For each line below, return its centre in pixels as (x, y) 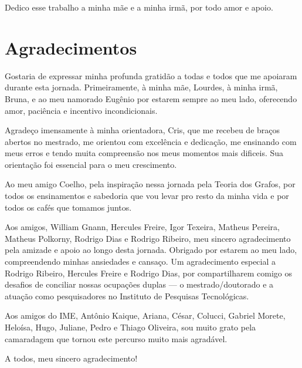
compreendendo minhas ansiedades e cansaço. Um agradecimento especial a (140, 261)
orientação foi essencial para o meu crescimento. (91, 164)
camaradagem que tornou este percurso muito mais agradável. (116, 338)
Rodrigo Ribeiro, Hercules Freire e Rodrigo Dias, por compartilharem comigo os (148, 273)
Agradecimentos (71, 47)
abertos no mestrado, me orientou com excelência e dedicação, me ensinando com (151, 141)
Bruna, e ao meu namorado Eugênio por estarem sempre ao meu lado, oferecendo (151, 98)
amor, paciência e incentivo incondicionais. (81, 110)
